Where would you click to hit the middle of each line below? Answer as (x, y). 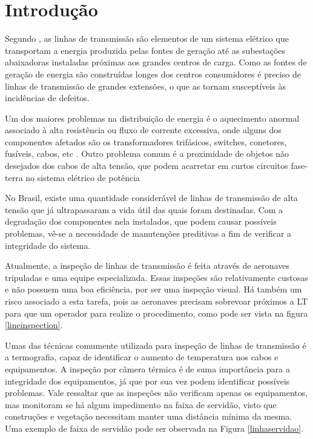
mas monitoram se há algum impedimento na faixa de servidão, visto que (141, 404)
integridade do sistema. (48, 245)
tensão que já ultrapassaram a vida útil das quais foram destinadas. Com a (144, 209)
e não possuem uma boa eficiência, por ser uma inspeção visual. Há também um (153, 289)
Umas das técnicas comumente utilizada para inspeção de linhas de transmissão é (156, 345)
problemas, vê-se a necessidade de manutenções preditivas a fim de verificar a (148, 233)
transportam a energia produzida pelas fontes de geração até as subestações (145, 50)
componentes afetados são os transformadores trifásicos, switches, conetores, (146, 141)
